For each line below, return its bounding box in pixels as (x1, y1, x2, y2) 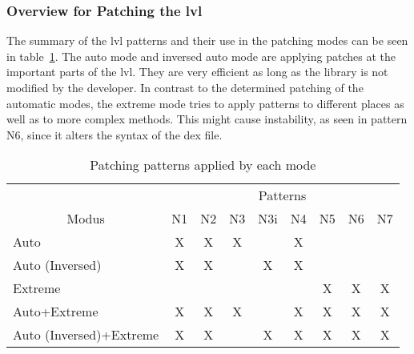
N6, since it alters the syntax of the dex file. (6, 126, 223, 143)
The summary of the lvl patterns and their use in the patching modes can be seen (6, 32, 408, 49)
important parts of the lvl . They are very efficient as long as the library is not (6, 63, 388, 80)
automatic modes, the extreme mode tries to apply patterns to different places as (6, 95, 404, 111)
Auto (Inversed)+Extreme (13, 325, 159, 344)
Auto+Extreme (13, 302, 98, 321)
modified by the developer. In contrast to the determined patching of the (6, 79, 364, 95)
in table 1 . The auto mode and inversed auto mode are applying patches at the (6, 47, 396, 64)
